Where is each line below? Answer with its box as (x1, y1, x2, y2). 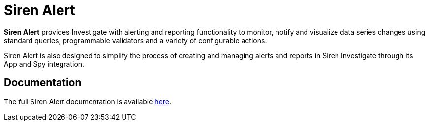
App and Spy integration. (4, 59, 85, 68)
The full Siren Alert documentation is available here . (4, 97, 172, 106)
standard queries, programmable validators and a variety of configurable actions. (4, 36, 267, 45)
